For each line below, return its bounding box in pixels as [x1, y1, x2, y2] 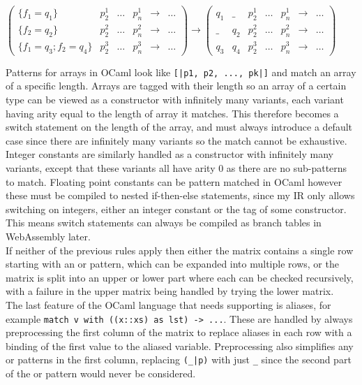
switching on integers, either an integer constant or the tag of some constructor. [6, 201, 347, 216]
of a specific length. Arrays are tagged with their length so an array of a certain [6, 78, 347, 93]
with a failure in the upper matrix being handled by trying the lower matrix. [6, 284, 334, 298]
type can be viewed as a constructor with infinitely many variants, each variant [6, 92, 344, 107]
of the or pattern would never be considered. [6, 366, 196, 381]
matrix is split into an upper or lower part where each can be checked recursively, [6, 270, 354, 284]
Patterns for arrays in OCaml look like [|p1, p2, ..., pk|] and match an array [6, 64, 356, 79]
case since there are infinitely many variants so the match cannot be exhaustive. [6, 133, 347, 147]
